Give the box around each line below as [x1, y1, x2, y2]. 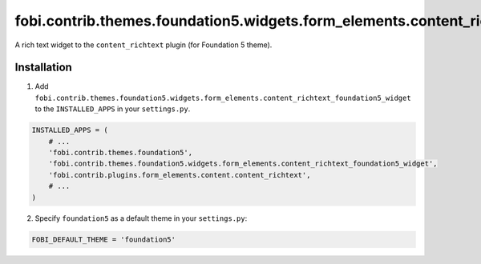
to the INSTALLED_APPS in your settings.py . [34, 104, 191, 114]
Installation [14, 61, 72, 74]
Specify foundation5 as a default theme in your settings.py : [34, 213, 248, 223]
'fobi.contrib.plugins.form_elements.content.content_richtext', [48, 170, 311, 179]
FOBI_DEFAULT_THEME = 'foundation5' [31, 234, 176, 244]
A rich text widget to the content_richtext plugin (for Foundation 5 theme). [14, 40, 273, 50]
